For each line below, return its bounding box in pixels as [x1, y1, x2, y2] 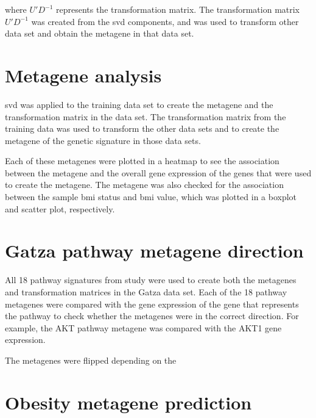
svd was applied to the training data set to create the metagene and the [5, 98, 273, 110]
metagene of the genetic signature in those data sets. [5, 134, 201, 146]
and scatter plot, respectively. [5, 202, 115, 215]
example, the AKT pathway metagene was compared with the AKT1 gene [5, 321, 282, 334]
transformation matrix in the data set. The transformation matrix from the [5, 110, 286, 123]
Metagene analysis [5, 62, 162, 87]
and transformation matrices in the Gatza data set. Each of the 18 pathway [5, 285, 287, 298]
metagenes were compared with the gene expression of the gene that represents [5, 297, 299, 310]
